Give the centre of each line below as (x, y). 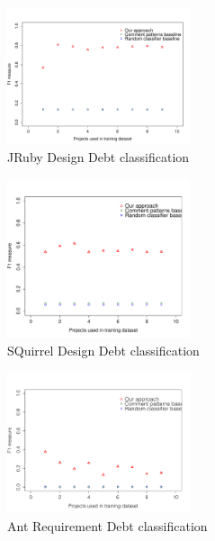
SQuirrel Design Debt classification (103, 350)
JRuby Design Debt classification (99, 157)
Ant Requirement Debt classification (107, 525)
